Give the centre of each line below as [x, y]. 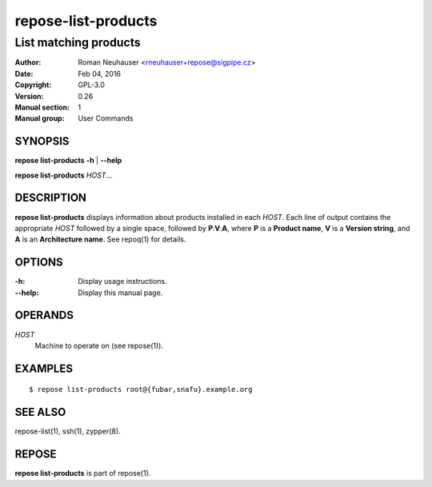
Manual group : [40, 118]
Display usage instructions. [122, 281]
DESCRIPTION [51, 198]
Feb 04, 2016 [100, 74]
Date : [24, 74]
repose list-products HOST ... [64, 175]
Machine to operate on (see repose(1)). [99, 345]
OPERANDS [44, 315]
